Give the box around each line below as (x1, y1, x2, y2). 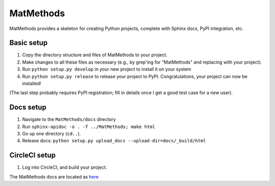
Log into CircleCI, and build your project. (22, 164, 107, 170)
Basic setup (9, 39, 48, 47)
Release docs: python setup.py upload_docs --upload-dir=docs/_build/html (22, 138, 206, 144)
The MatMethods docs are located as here (9, 173, 99, 180)
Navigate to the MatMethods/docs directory (22, 116, 116, 122)
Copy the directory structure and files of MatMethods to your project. (22, 52, 168, 58)
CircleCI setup (9, 151, 56, 160)
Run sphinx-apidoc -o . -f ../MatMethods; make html (22, 123, 155, 130)
